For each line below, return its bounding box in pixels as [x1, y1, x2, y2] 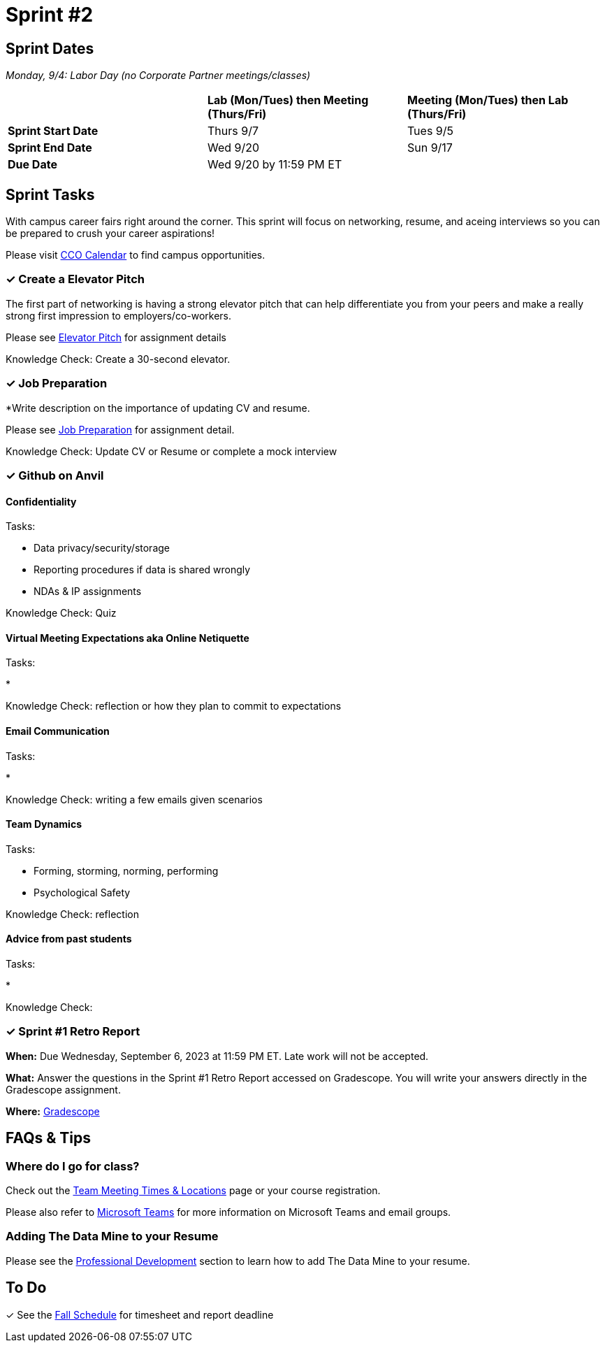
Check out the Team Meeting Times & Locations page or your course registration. [6, 1184, 381, 1196]
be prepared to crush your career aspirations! [6, 227, 215, 240]
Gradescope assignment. [6, 1083, 121, 1096]
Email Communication [6, 724, 110, 737]
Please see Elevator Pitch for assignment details [6, 331, 226, 343]
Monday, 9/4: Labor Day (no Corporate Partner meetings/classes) [6, 69, 311, 82]
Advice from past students [6, 933, 132, 945]
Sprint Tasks [6, 185, 95, 203]
